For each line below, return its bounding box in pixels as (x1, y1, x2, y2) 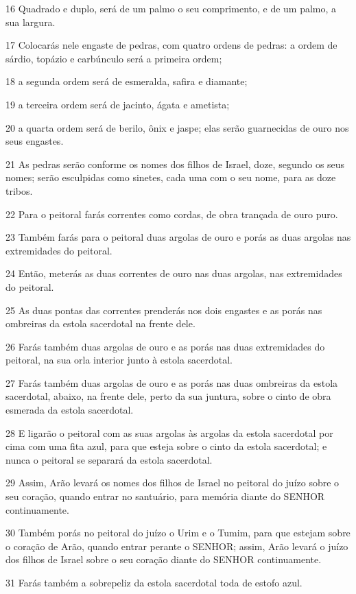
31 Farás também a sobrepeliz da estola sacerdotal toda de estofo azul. (5, 575, 302, 589)
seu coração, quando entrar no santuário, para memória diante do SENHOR (5, 489, 325, 503)
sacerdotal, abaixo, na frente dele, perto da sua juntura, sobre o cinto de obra (5, 389, 331, 403)
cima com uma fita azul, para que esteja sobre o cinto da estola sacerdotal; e (5, 439, 327, 453)
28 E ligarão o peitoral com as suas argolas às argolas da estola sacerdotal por (5, 425, 333, 440)
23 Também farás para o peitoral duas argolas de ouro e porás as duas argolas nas (5, 230, 351, 244)
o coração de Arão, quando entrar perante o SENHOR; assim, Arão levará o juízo (5, 538, 348, 553)
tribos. (5, 183, 33, 198)
